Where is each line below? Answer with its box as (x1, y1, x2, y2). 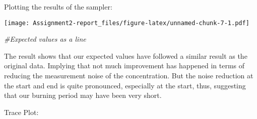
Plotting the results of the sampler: (4, 2, 112, 12)
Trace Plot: (4, 106, 39, 117)
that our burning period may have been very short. (4, 90, 162, 100)
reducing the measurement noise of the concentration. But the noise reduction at (4, 70, 253, 81)
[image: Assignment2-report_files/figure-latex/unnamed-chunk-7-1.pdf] (4, 19, 249, 27)
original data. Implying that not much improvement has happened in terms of (4, 60, 245, 71)
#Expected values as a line (4, 34, 86, 44)
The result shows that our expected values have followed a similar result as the (4, 50, 247, 61)
